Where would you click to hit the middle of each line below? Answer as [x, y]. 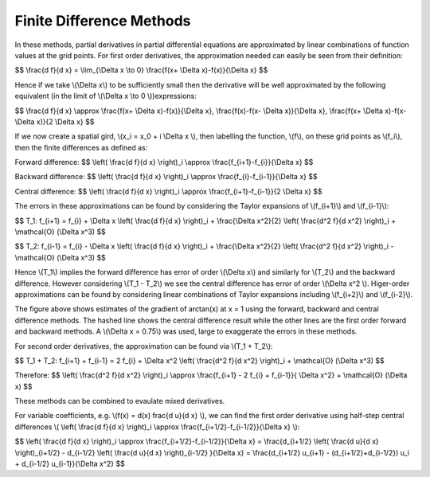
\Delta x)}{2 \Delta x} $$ [55, 121]
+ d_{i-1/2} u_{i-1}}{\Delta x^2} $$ [70, 464]
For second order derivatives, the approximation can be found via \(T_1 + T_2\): [144, 346]
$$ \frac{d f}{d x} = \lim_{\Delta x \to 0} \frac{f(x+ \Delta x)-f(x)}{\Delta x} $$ [141, 70]
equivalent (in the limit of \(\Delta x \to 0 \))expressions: [106, 96]
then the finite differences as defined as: [81, 147]
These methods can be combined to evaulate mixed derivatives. [120, 401]
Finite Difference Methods [103, 21]
